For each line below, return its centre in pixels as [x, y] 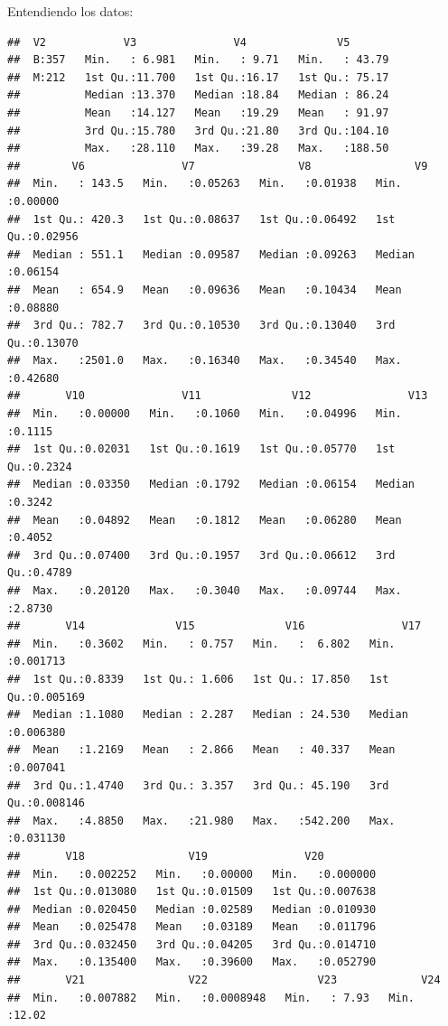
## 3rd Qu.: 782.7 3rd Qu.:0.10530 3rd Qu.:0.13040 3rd [201, 326]
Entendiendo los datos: [70, 11]
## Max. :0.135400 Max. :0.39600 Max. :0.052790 [192, 962]
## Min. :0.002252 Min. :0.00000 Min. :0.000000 [192, 874]
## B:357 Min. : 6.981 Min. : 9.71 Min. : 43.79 [198, 60]
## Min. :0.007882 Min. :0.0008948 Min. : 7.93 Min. [211, 998]
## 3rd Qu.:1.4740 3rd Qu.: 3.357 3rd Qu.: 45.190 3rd [198, 785]
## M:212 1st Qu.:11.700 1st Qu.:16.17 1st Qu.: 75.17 [198, 77]
